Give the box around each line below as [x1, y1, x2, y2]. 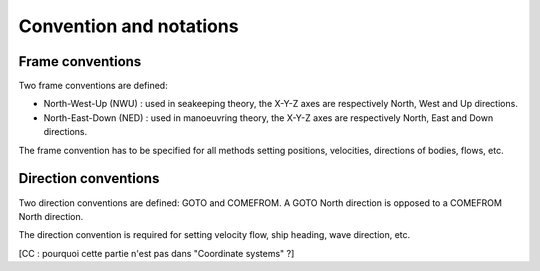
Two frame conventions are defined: [18, 80, 169, 92]
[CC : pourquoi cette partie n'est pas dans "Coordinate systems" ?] [18, 247, 295, 259]
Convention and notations [18, 15, 239, 37]
